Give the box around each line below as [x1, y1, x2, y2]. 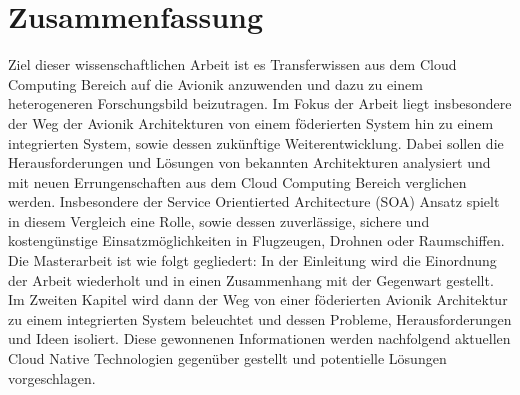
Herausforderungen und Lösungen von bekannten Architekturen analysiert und [8, 152, 491, 173]
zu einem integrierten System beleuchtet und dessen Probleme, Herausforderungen [8, 308, 512, 329]
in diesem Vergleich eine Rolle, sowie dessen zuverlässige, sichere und [8, 210, 430, 231]
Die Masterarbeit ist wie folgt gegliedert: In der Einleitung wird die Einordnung [8, 250, 497, 271]
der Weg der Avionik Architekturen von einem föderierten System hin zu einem [8, 112, 494, 133]
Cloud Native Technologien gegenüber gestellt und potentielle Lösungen [8, 348, 447, 369]
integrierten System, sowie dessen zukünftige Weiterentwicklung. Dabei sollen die [8, 132, 504, 153]
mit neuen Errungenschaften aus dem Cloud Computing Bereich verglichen [8, 171, 467, 192]
